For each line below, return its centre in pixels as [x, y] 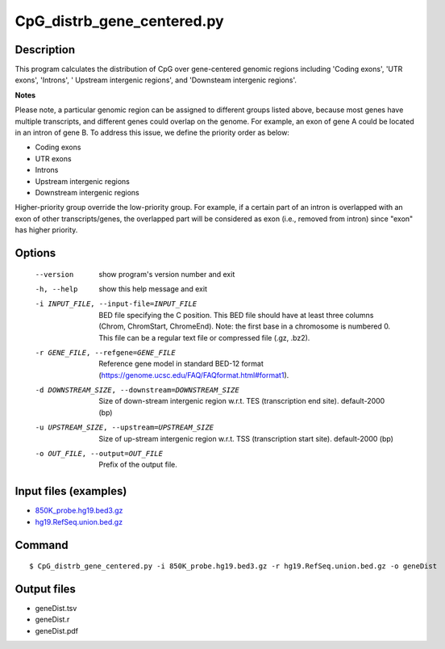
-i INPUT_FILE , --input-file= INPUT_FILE [116, 304]
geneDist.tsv [56, 609]
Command [42, 545]
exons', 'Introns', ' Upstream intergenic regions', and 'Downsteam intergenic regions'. [156, 80]
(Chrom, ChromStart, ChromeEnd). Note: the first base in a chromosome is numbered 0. [245, 326]
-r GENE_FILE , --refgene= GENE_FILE [106, 352]
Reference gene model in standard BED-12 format [181, 364]
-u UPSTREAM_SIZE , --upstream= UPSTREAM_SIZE [125, 427]
